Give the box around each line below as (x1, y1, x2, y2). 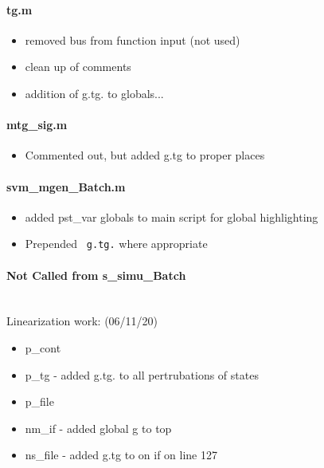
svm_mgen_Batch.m (6, 178, 126, 195)
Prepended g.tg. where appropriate (25, 235, 208, 252)
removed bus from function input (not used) (25, 31, 240, 48)
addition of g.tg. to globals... (25, 85, 164, 101)
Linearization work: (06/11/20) (6, 313, 158, 329)
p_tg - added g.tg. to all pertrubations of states (25, 366, 259, 383)
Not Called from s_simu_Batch (6, 266, 186, 283)
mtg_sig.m (6, 116, 68, 133)
